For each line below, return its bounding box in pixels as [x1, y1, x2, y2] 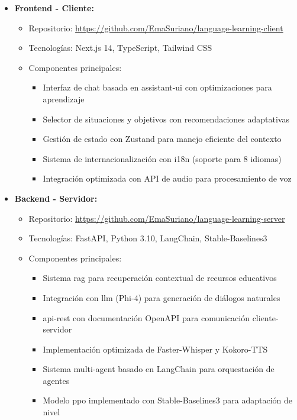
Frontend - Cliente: [14, 2, 94, 14]
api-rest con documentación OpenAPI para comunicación [43, 311, 250, 324]
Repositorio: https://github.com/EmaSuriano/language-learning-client [28, 21, 283, 34]
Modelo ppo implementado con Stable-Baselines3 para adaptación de [43, 394, 292, 406]
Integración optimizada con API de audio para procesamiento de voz [43, 172, 292, 185]
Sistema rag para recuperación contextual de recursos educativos [43, 272, 277, 284]
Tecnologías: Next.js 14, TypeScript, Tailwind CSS [28, 41, 212, 54]
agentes [43, 374, 70, 386]
